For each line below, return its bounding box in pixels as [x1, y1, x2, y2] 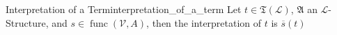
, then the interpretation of [146, 15, 262, 30]
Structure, [6, 15, 49, 30]
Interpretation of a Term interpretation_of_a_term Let [6, 2, 242, 16]
